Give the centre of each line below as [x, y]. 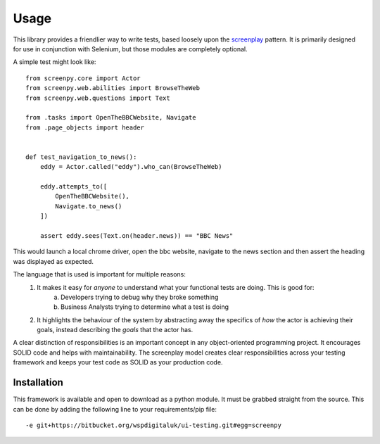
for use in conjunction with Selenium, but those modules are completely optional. [130, 49]
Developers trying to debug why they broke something [140, 297]
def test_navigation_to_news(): [81, 157]
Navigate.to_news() [89, 206]
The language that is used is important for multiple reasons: [99, 274]
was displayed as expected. [53, 261]
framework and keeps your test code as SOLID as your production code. [118, 362]
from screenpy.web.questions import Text [98, 98]
